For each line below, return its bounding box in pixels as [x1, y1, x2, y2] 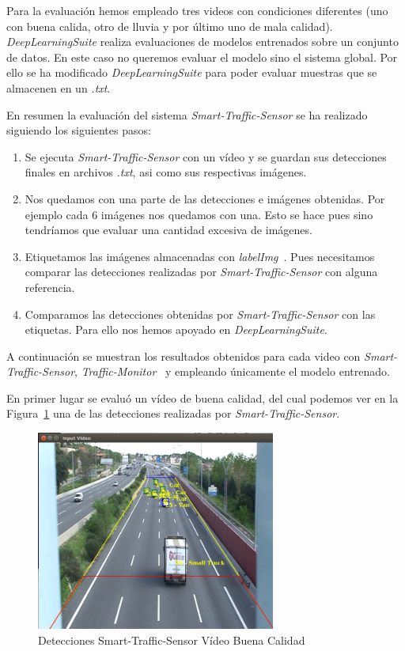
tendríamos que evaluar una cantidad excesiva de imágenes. [25, 221, 312, 238]
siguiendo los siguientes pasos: [6, 122, 151, 138]
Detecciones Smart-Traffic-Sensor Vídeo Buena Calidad [38, 631, 305, 648]
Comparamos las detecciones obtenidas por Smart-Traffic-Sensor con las [25, 305, 376, 322]
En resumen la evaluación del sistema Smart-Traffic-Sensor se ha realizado [6, 106, 368, 123]
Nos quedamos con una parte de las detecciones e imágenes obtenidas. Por [25, 190, 385, 206]
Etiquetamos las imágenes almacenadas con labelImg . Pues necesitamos [25, 248, 375, 264]
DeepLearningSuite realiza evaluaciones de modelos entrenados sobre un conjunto [6, 33, 399, 50]
